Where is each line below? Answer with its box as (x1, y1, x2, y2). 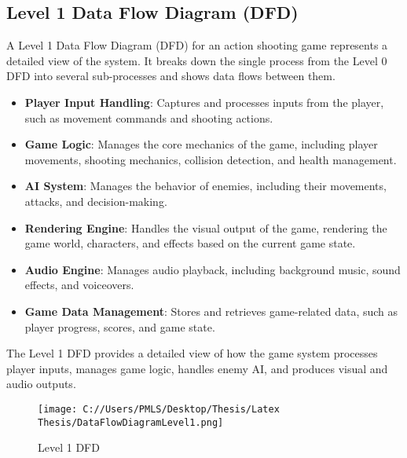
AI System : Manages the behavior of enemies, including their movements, (24, 178, 387, 194)
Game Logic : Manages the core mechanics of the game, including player (24, 136, 378, 152)
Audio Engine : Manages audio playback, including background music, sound (24, 261, 401, 277)
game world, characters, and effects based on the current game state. (24, 235, 356, 251)
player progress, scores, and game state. (24, 318, 215, 335)
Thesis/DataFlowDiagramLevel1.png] (38, 416, 224, 428)
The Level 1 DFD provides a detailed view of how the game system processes (6, 345, 378, 361)
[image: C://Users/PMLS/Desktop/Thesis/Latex (38, 403, 280, 415)
